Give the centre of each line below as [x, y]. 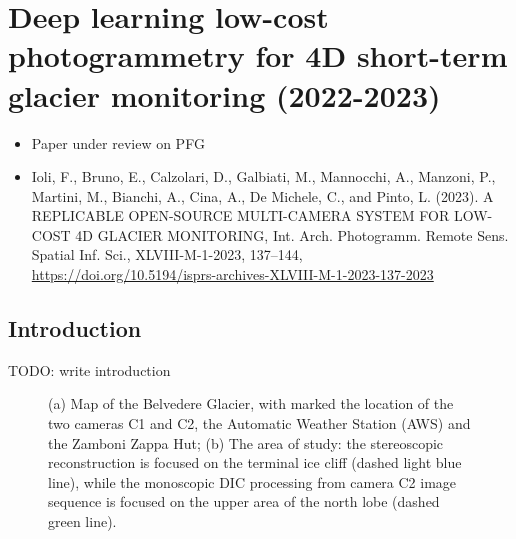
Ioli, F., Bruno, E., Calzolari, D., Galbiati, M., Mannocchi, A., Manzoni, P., [263, 176]
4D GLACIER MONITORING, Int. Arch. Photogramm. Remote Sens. [292, 234]
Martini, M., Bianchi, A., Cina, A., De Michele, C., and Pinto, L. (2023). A [262, 195]
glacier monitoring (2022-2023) [224, 94]
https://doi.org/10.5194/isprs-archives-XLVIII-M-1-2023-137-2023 [232, 274]
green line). [82, 521]
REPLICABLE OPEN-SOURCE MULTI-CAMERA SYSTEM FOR [240, 215]
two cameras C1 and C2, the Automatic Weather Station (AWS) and [259, 423]
